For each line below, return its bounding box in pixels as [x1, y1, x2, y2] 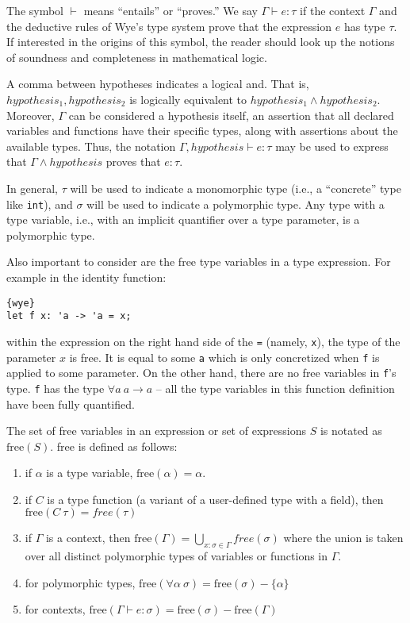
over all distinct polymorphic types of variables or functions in [25, 548, 328, 564]
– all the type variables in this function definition [155, 379, 395, 396]
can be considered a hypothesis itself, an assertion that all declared [68, 106, 394, 123]
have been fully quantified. [6, 395, 135, 412]
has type [343, 17, 385, 34]
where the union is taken [283, 529, 404, 546]
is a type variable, [46, 464, 133, 481]
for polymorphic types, [25, 574, 136, 590]
